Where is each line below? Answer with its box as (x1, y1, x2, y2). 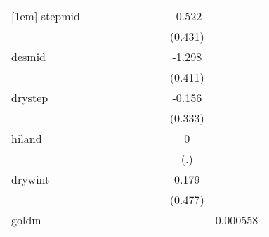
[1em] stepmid (11, 8, 80, 24)
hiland (11, 130, 42, 146)
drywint (11, 171, 50, 187)
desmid (11, 49, 46, 65)
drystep (11, 89, 48, 105)
